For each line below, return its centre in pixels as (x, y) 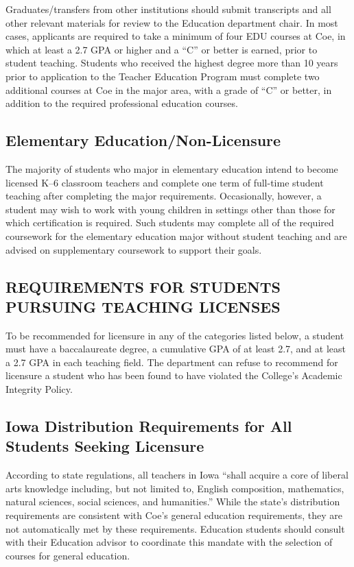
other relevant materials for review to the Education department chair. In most (172, 22)
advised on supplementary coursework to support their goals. (134, 249)
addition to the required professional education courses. (122, 103)
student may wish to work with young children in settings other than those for (170, 209)
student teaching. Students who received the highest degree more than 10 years (172, 63)
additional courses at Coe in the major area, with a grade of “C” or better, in (169, 89)
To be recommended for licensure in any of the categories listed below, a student (175, 335)
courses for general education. (68, 555)
